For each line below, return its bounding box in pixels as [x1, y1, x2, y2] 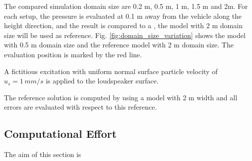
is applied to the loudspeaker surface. [46, 76, 159, 86]
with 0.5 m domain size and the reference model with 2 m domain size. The [4, 40, 234, 50]
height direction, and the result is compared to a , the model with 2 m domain [4, 20, 243, 31]
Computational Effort [4, 126, 117, 141]
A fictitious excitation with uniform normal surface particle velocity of [4, 66, 218, 76]
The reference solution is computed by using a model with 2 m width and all [4, 92, 238, 102]
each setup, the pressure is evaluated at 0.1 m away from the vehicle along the [4, 10, 242, 21]
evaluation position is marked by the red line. [4, 49, 142, 59]
